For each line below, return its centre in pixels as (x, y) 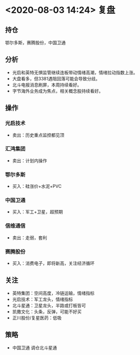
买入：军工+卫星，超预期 (37, 212)
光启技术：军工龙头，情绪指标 (42, 299)
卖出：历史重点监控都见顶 (38, 135)
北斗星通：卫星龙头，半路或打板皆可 (49, 305)
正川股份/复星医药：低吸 (37, 318)
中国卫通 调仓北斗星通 (35, 348)
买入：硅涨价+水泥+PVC (37, 186)
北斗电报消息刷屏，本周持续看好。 (47, 85)
